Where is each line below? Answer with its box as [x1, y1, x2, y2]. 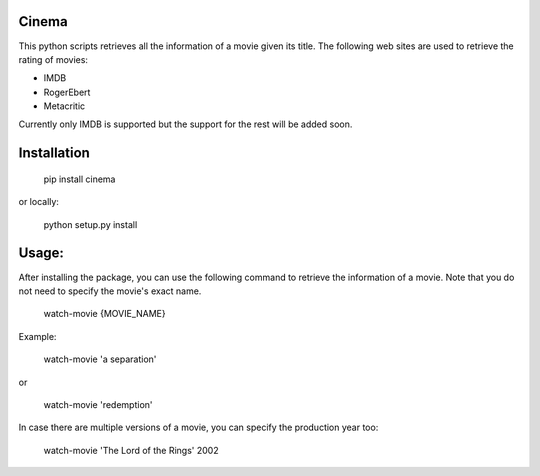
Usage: [18, 245, 65, 262]
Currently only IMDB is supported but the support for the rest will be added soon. [18, 118, 353, 130]
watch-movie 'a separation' [43, 353, 157, 365]
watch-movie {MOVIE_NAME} [43, 308, 166, 320]
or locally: [18, 196, 60, 208]
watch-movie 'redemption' [43, 398, 154, 410]
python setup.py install [43, 218, 138, 230]
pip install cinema [43, 173, 116, 185]
